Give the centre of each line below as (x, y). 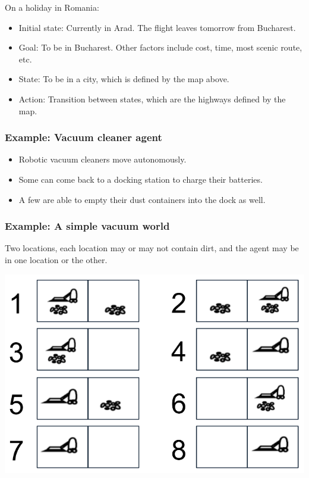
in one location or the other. (56, 259)
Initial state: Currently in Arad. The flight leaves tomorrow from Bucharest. (157, 27)
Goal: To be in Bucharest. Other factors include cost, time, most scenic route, (160, 47)
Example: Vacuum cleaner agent (83, 137)
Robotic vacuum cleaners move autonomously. (103, 159)
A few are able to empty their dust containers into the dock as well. (142, 199)
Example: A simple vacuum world (87, 226)
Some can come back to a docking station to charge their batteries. (141, 179)
